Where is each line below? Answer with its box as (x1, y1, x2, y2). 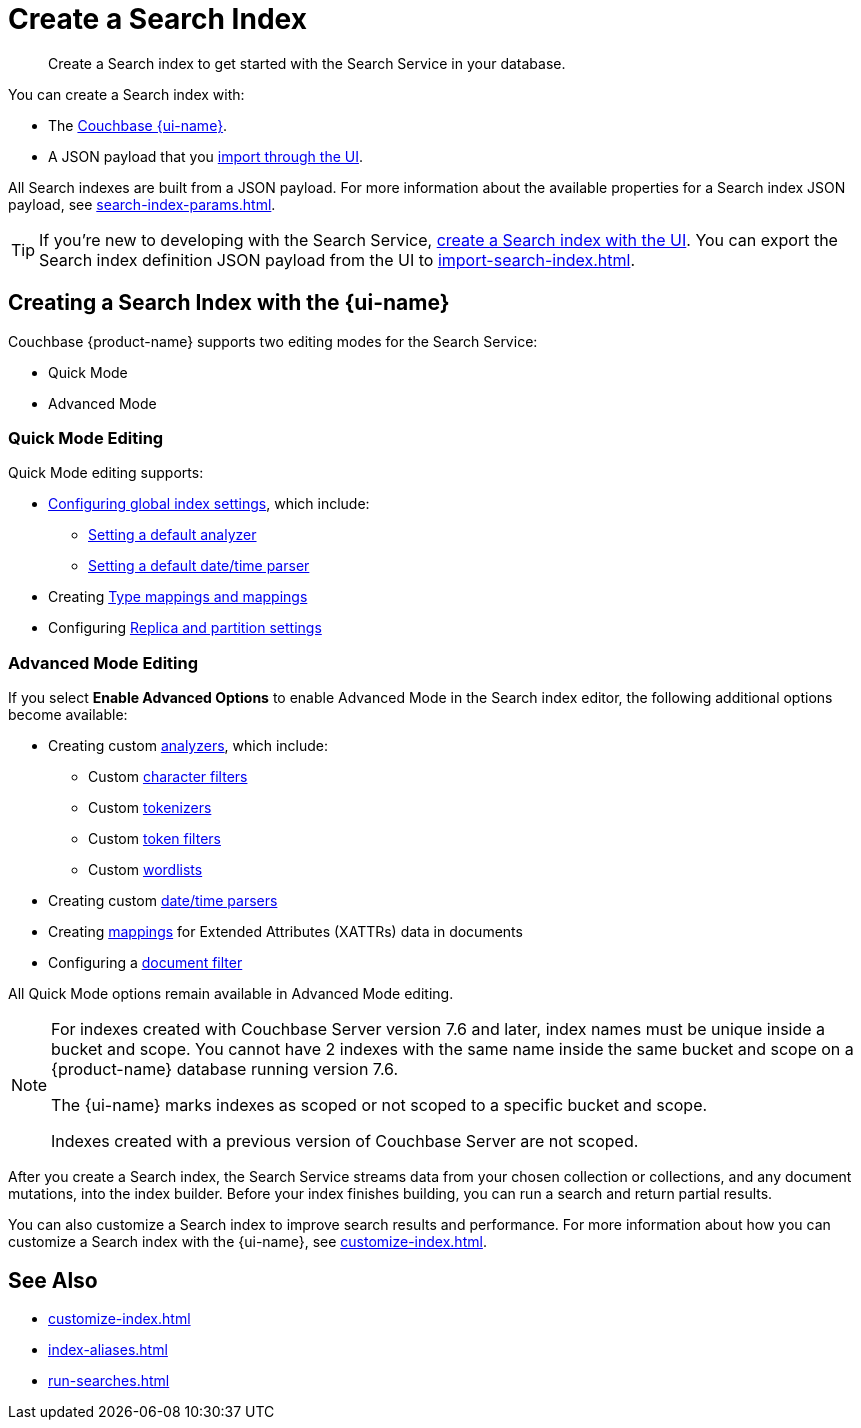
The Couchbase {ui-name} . (48, 116, 228, 134)
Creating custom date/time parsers (48, 892, 278, 910)
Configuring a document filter (48, 954, 243, 972)
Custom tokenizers (88, 799, 212, 817)
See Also (8, 1267, 98, 1293)
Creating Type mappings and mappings (48, 588, 308, 606)
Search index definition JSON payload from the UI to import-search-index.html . (39, 249, 635, 270)
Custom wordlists (88, 861, 203, 879)
